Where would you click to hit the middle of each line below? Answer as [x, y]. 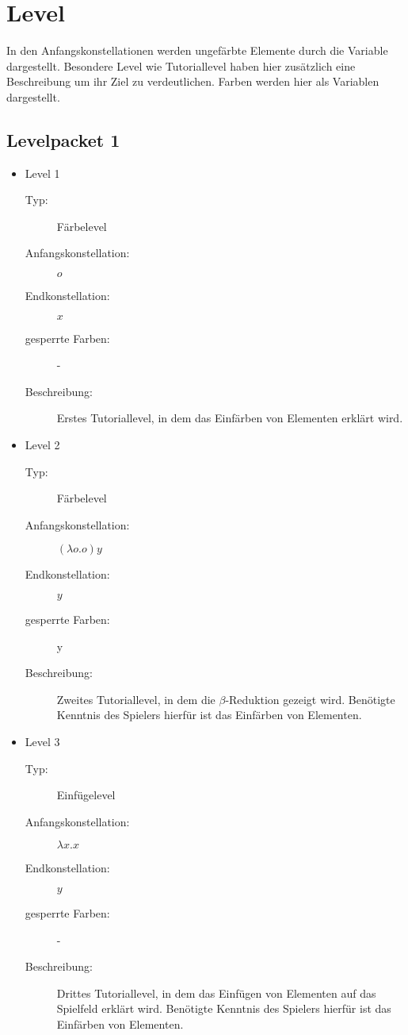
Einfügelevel [86, 795]
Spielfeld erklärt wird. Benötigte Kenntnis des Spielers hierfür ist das [224, 1008]
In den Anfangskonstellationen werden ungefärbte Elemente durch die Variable [197, 50]
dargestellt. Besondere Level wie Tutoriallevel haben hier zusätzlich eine [181, 65]
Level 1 [42, 173]
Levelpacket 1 [63, 139]
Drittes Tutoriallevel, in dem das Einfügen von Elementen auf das [216, 993]
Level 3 [42, 741]
